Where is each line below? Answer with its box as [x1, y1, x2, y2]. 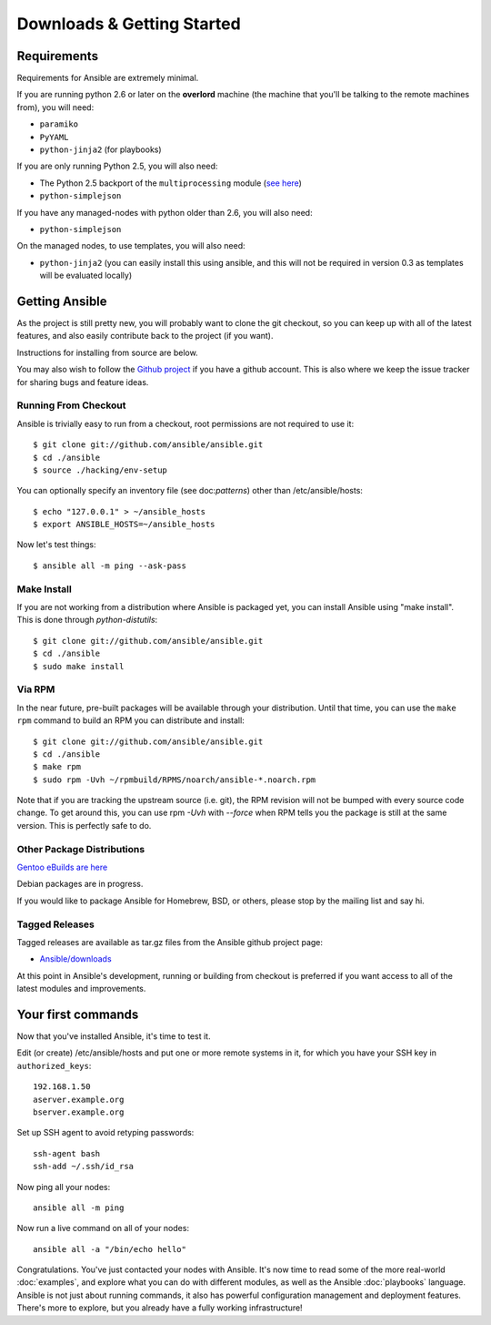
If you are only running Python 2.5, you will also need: [16, 160, 218, 172]
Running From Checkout [16, 399, 126, 412]
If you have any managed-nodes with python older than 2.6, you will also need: [16, 207, 313, 218]
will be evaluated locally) [39, 270, 133, 281]
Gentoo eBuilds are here [16, 861, 108, 872]
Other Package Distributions [16, 842, 145, 855]
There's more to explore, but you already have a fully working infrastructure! [16, 1302, 304, 1313]
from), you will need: [16, 101, 95, 113]
